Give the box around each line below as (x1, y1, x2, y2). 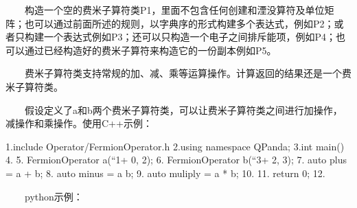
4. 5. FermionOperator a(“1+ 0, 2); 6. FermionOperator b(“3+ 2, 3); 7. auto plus (5, 152, 347, 167)
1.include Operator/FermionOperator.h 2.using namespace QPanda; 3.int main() (5, 139, 345, 153)
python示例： (25, 189, 83, 203)
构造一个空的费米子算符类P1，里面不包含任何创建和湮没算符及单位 (25, 3, 325, 16)
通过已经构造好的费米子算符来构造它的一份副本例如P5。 (24, 43, 277, 57)
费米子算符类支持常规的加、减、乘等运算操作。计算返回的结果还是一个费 (25, 66, 352, 80)
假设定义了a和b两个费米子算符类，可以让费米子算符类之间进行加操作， (25, 102, 343, 117)
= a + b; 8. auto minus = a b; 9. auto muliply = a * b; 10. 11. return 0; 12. (5, 165, 325, 180)
